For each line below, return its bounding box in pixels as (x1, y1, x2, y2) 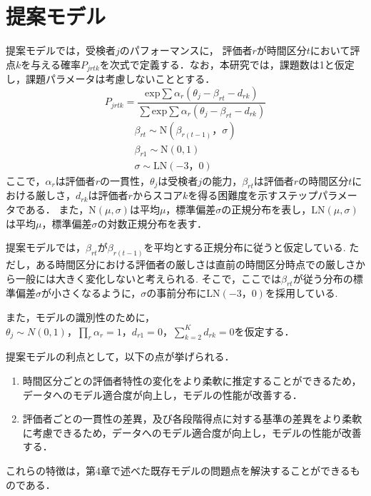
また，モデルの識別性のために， (6, 309, 156, 324)
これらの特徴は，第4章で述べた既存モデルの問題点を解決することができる (6, 462, 350, 477)
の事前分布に (146, 285, 207, 300)
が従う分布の (293, 270, 353, 285)
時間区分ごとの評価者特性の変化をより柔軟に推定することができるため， (22, 373, 362, 388)
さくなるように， (61, 285, 141, 300)
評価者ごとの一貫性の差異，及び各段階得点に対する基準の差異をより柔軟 (22, 411, 362, 426)
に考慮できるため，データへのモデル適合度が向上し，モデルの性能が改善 (22, 425, 362, 440)
